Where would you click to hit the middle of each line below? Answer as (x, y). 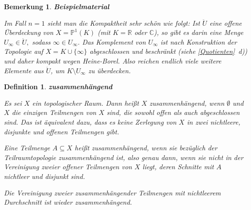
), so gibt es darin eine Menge (199, 32)
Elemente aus (24, 70)
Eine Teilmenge (27, 148)
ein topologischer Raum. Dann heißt (86, 103)
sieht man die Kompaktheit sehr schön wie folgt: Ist (124, 23)
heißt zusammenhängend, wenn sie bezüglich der (146, 148)
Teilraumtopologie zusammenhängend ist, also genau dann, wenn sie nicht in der (124, 157)
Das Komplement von (114, 41)
